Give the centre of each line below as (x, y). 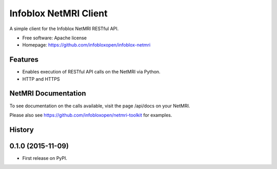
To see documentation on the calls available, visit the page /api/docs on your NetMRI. (100, 106)
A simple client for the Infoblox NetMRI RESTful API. (64, 29)
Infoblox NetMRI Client (58, 13)
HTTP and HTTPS (41, 79)
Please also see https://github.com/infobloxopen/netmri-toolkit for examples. (91, 115)
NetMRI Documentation (48, 94)
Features (24, 59)
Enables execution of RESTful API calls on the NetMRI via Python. (92, 72)
